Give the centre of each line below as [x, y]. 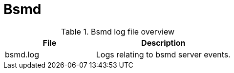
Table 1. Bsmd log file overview [118, 31]
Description [163, 43]
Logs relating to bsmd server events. [163, 54]
